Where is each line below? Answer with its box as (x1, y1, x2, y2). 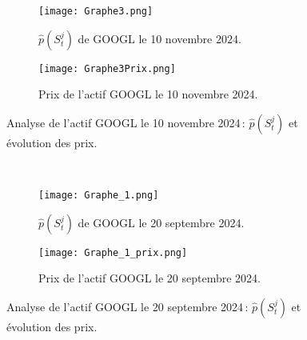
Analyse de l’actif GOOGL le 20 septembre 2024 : (6, 298, 249, 314)
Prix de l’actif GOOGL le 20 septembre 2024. (38, 270, 261, 286)
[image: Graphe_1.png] (38, 190, 159, 202)
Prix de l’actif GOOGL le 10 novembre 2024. (38, 86, 258, 102)
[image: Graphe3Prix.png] (38, 62, 176, 74)
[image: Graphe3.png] (38, 5, 153, 17)
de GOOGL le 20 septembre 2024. (78, 214, 245, 230)
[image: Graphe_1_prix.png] (38, 246, 188, 258)
